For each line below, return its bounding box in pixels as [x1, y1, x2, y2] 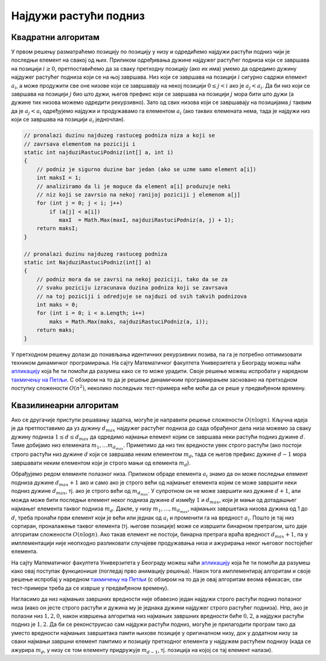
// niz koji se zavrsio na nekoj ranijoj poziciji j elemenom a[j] [36, 191, 241, 198]
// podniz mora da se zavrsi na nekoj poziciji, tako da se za [36, 276, 228, 282]
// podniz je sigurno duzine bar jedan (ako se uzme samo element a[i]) [36, 166, 257, 172]
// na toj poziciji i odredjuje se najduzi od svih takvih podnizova [36, 293, 247, 299]
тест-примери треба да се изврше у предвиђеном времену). [11, 584, 169, 591]
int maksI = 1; [36, 174, 81, 181]
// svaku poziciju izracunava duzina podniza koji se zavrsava [36, 284, 228, 291]
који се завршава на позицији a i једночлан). [11, 116, 126, 124]
